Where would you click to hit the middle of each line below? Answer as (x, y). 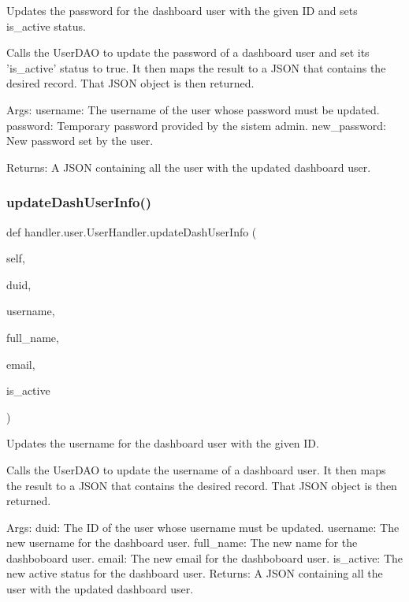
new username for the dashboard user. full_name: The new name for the (182, 543)
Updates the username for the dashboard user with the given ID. (163, 443)
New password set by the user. (80, 141)
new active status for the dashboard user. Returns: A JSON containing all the (195, 573)
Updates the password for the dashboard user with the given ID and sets (182, 10)
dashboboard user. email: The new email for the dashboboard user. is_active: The (205, 557)
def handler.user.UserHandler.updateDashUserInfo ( (132, 231)
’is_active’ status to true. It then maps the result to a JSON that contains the (196, 67)
